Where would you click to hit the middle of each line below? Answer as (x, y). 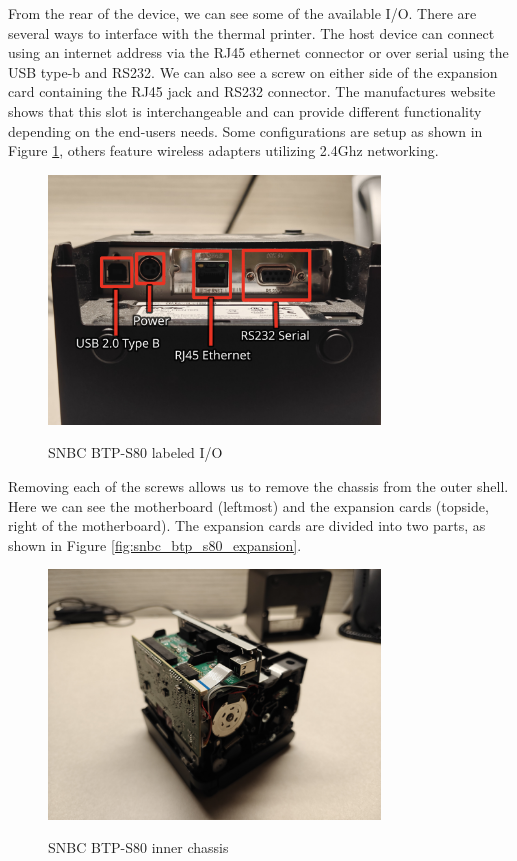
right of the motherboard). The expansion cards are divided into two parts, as (247, 525)
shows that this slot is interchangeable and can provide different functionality (245, 110)
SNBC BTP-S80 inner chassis (138, 847)
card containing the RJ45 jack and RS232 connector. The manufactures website (252, 91)
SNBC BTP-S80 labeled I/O (135, 452)
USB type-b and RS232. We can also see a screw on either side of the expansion (253, 71)
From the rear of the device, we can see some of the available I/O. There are (242, 13)
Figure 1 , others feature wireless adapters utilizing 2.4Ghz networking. (223, 150)
